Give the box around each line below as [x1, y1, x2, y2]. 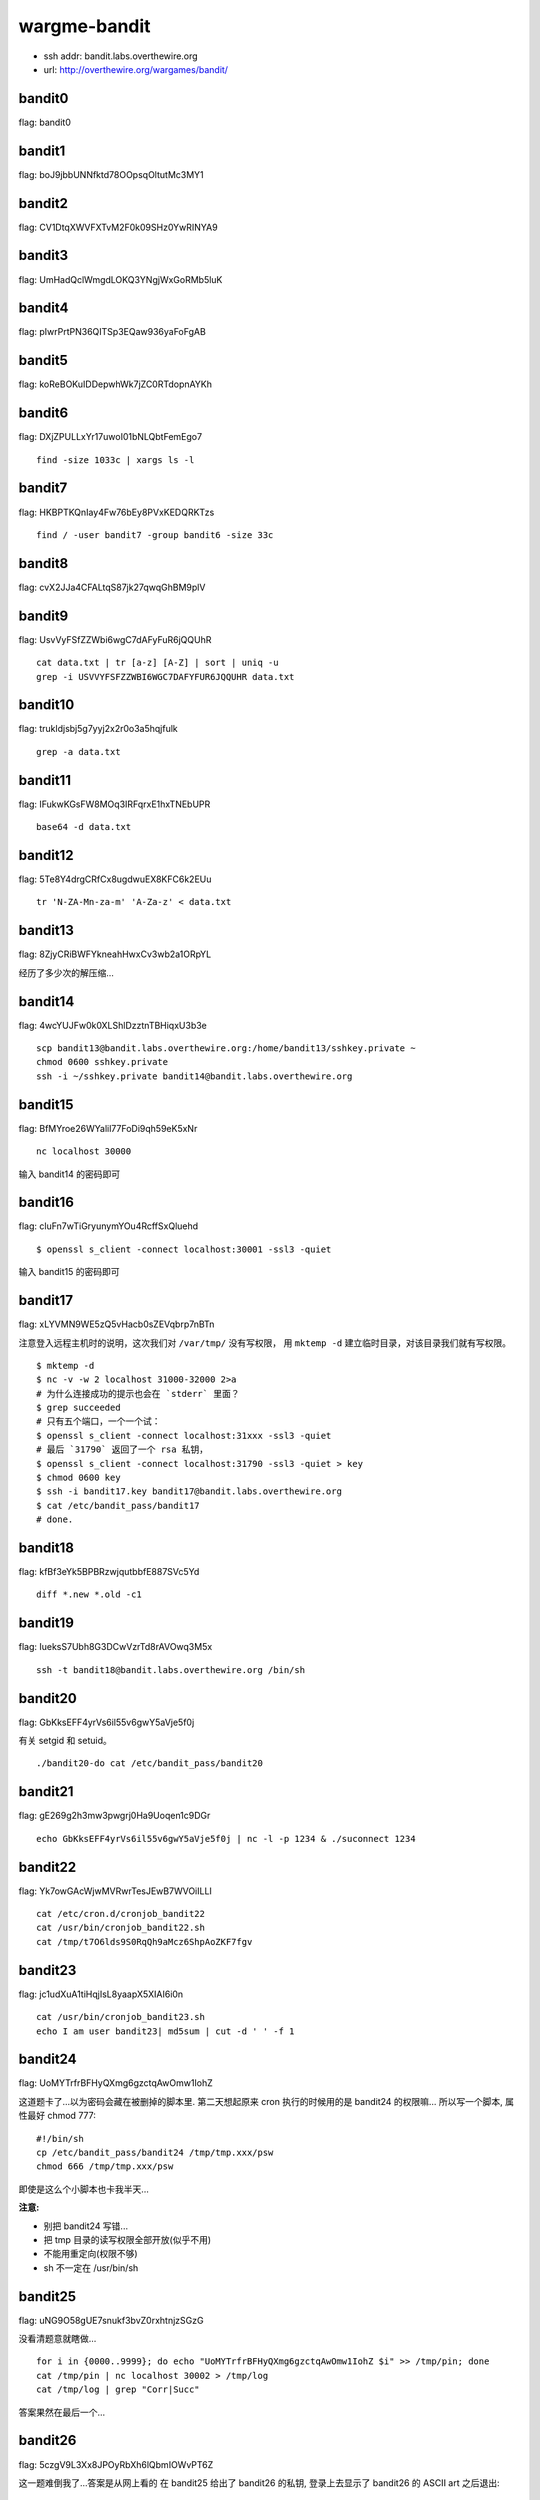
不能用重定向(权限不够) [43, 2248, 139, 2260]
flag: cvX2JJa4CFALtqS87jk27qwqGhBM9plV [18, 581, 206, 593]
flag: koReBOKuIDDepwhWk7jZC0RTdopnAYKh [18, 378, 213, 390]
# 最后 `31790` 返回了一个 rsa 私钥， [36, 1444, 209, 1455]
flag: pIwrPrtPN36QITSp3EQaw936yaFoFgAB [18, 326, 207, 338]
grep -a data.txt [36, 746, 121, 757]
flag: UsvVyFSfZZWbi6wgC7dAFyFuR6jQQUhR [18, 633, 212, 645]
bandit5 [18, 352, 69, 369]
